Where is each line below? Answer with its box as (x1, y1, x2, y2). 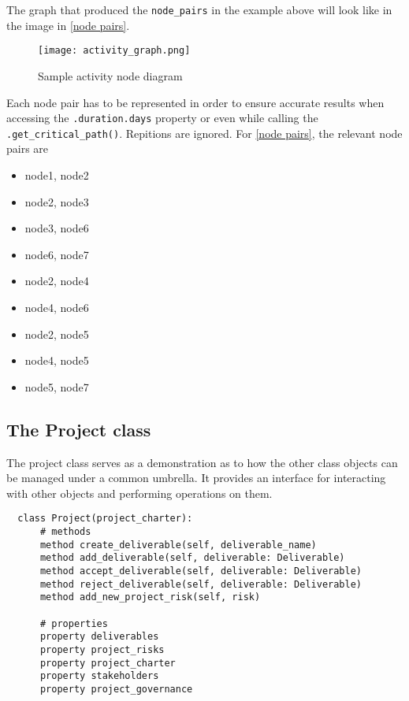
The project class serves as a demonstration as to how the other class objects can (6, 454, 398, 470)
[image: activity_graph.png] (38, 45, 191, 57)
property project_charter (39, 657, 176, 669)
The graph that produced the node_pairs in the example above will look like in (6, 2, 392, 17)
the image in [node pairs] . (6, 17, 130, 33)
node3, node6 (24, 220, 89, 236)
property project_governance (39, 683, 193, 695)
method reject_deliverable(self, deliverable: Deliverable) (39, 578, 363, 590)
